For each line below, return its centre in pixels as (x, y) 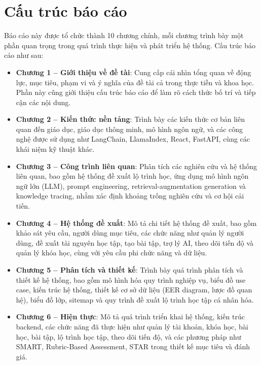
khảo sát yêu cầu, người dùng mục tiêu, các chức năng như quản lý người (130, 233)
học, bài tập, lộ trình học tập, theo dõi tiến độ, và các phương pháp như (128, 336)
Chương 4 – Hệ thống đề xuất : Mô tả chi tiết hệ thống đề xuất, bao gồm (136, 223)
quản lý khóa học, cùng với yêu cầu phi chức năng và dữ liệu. (111, 253)
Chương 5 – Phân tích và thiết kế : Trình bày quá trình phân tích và (129, 270)
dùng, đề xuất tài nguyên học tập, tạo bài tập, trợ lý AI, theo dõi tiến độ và (135, 242)
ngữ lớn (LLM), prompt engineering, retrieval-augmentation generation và (131, 186)
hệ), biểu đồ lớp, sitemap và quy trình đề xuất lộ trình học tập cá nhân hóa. (135, 299)
